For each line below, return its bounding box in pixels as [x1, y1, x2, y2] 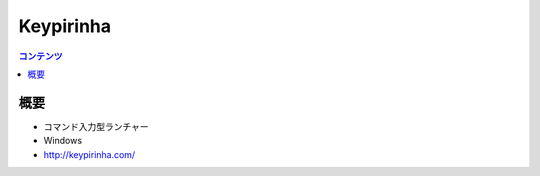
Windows [43, 135, 83, 147]
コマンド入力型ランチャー [43, 120, 149, 132]
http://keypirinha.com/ [43, 148, 136, 160]
